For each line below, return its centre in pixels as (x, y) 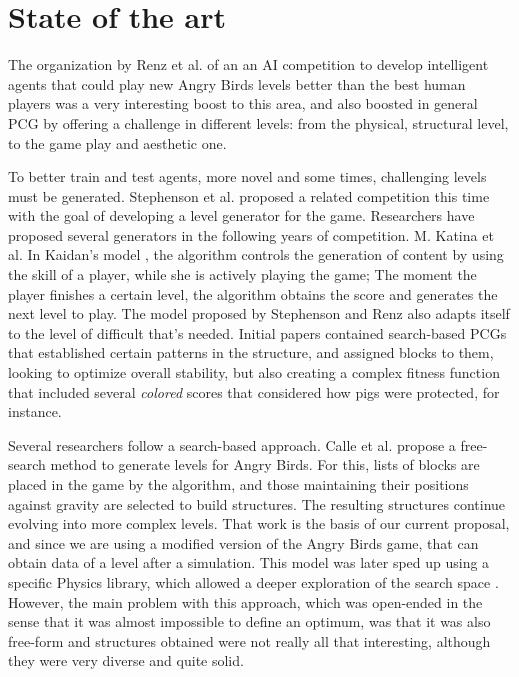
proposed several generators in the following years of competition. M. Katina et (251, 234)
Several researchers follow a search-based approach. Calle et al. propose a (232, 444)
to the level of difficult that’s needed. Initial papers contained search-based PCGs (257, 332)
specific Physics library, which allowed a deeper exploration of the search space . (253, 581)
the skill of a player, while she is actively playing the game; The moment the (242, 274)
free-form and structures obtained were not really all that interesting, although (249, 640)
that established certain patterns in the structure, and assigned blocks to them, (251, 352)
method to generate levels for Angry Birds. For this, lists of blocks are (265, 464)
